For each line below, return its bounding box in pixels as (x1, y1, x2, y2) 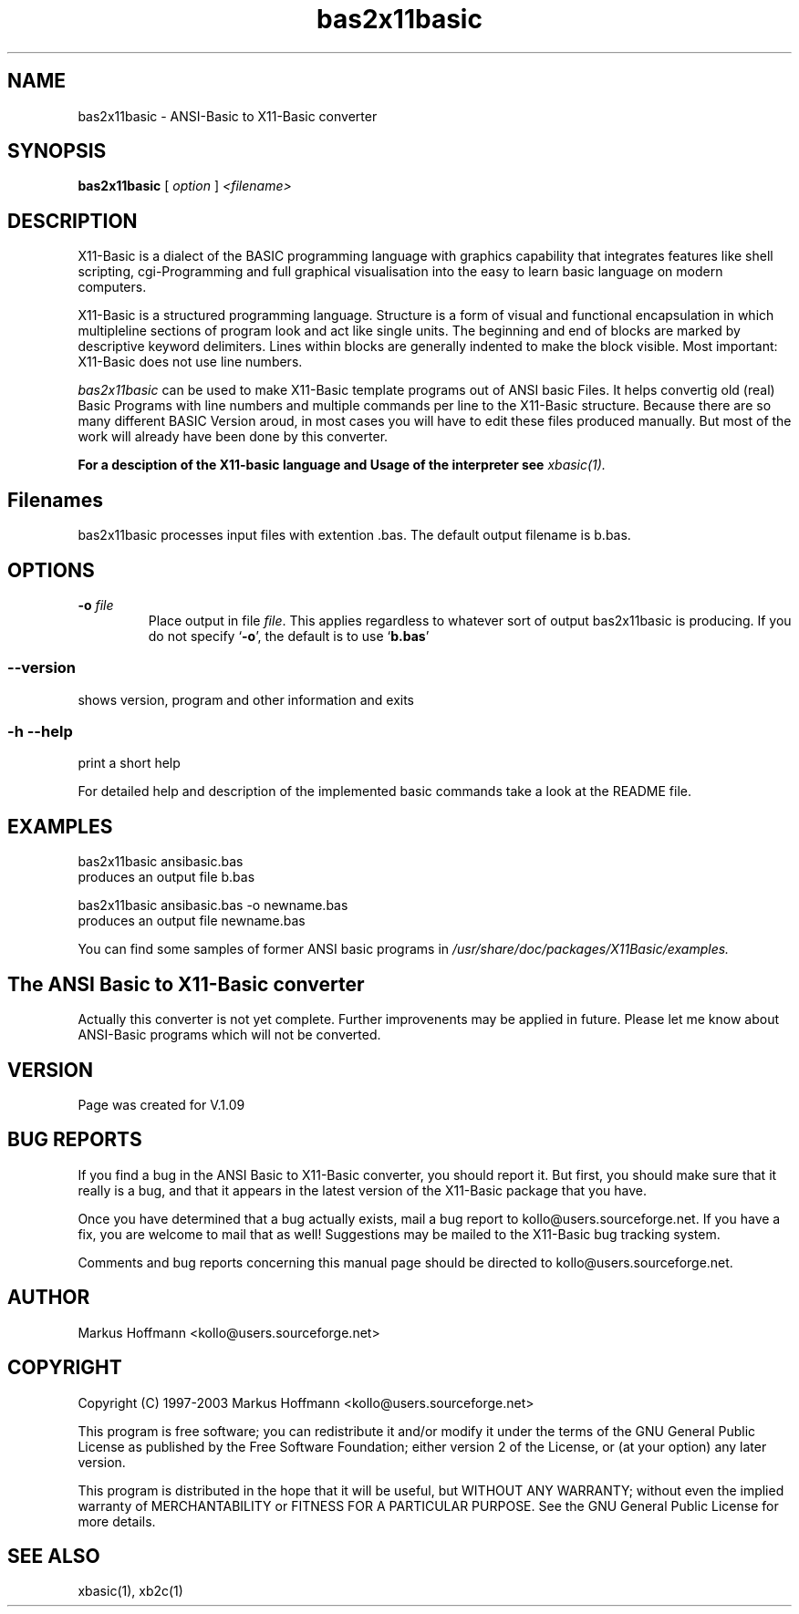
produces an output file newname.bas (78, 913, 306, 929)
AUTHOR (7, 1286, 90, 1309)
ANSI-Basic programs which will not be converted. (78, 1027, 381, 1043)
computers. (78, 279, 147, 295)
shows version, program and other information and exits (78, 691, 414, 708)
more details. (78, 1513, 156, 1529)
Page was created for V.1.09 (78, 1097, 245, 1112)
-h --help (7, 722, 73, 741)
